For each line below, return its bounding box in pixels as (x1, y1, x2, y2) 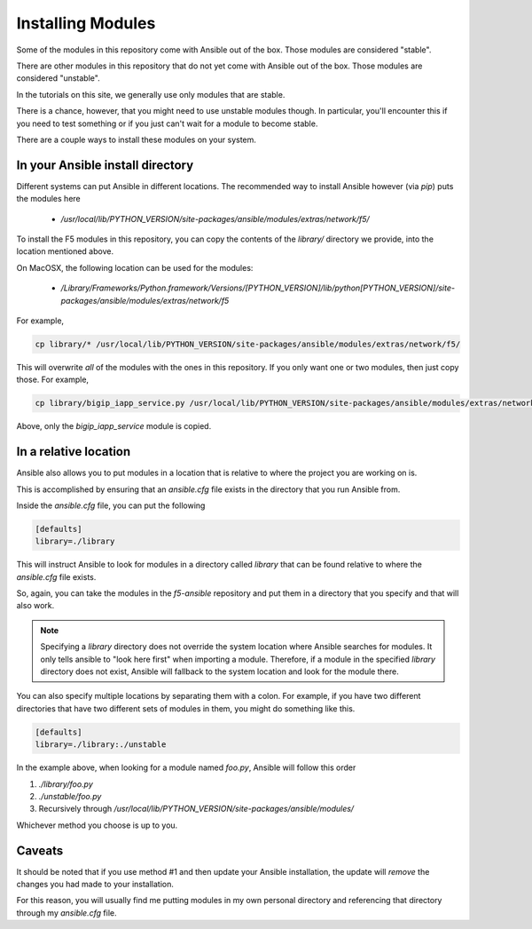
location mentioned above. (16, 246, 114, 257)
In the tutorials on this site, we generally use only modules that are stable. (16, 89, 286, 99)
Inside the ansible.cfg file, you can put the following (16, 500, 206, 511)
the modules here (16, 194, 81, 204)
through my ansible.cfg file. (16, 907, 117, 918)
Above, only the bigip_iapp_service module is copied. (16, 421, 212, 432)
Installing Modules (16, 13, 156, 33)
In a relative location (16, 444, 131, 459)
